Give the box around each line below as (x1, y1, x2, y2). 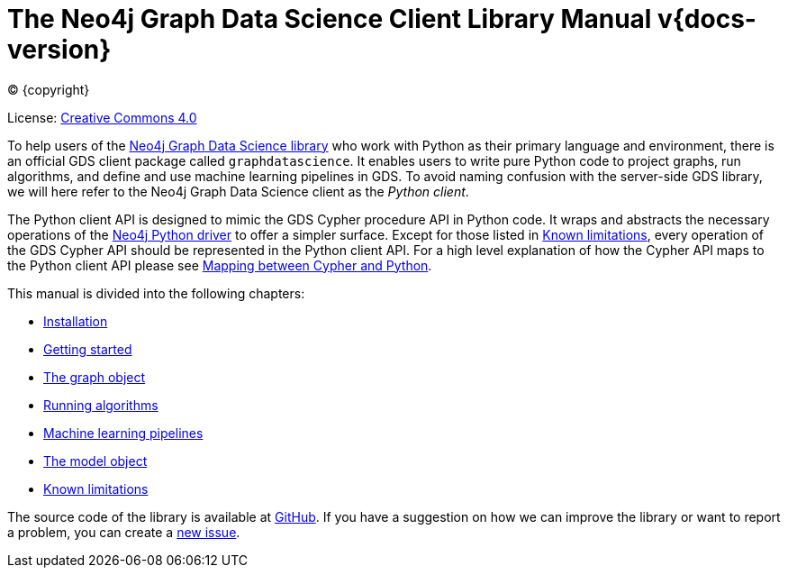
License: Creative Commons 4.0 (7, 109, 197, 125)
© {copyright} (7, 81, 90, 97)
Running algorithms (43, 397, 159, 413)
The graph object (43, 369, 146, 385)
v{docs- (657, 4, 756, 34)
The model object (43, 452, 148, 469)
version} (7, 34, 112, 65)
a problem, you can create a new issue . (7, 524, 240, 540)
